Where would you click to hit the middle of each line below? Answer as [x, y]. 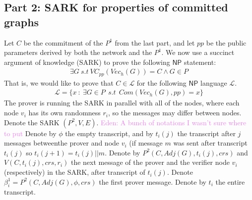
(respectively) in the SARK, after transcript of [75, 172]
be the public [226, 42]
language [214, 82]
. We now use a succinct [198, 52]
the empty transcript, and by [109, 133]
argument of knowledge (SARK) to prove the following [87, 62]
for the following [161, 82]
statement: [200, 62]
